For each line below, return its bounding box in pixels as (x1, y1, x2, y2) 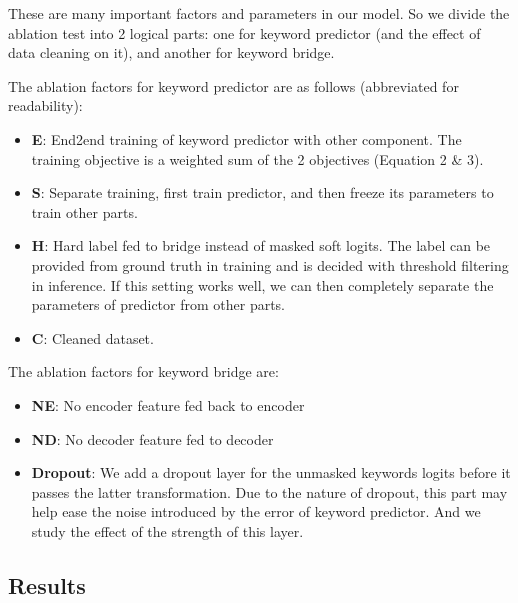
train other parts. (31, 201, 138, 222)
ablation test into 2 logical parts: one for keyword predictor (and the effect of (8, 22, 481, 43)
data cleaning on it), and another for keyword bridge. (8, 42, 335, 63)
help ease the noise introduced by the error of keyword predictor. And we (31, 501, 481, 522)
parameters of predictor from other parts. (31, 294, 286, 315)
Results (8, 569, 86, 600)
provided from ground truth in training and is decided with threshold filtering (31, 254, 509, 275)
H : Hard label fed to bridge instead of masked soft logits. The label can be (31, 235, 491, 256)
